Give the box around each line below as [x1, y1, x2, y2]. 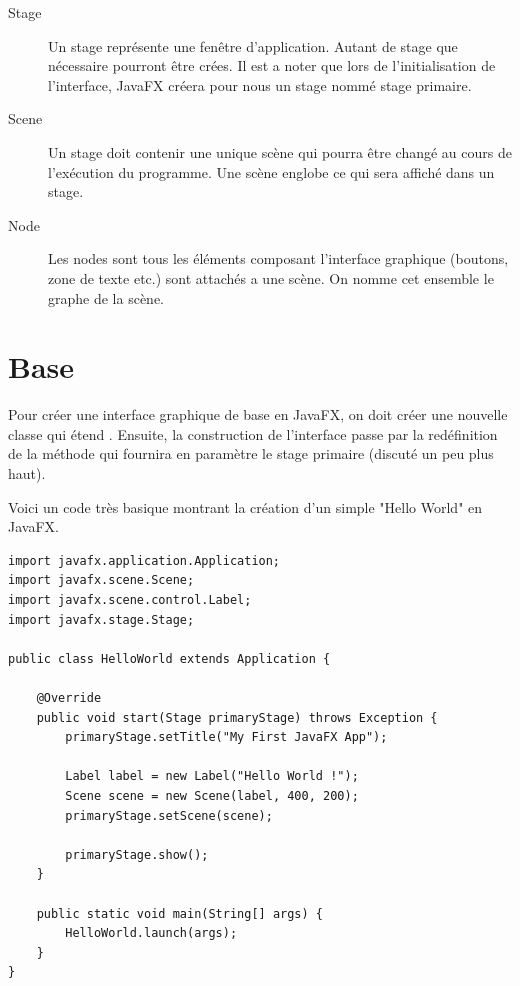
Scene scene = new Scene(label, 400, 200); [65, 788, 359, 803]
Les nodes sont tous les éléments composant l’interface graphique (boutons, [48, 248, 509, 269]
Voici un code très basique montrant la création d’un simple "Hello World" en [8, 496, 483, 517]
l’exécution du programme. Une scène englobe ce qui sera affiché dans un [48, 161, 495, 182]
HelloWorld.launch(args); [65, 926, 238, 941]
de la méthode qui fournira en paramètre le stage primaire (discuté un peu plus [8, 443, 494, 464]
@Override [36, 690, 102, 705]
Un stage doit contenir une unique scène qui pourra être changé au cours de [48, 141, 512, 162]
